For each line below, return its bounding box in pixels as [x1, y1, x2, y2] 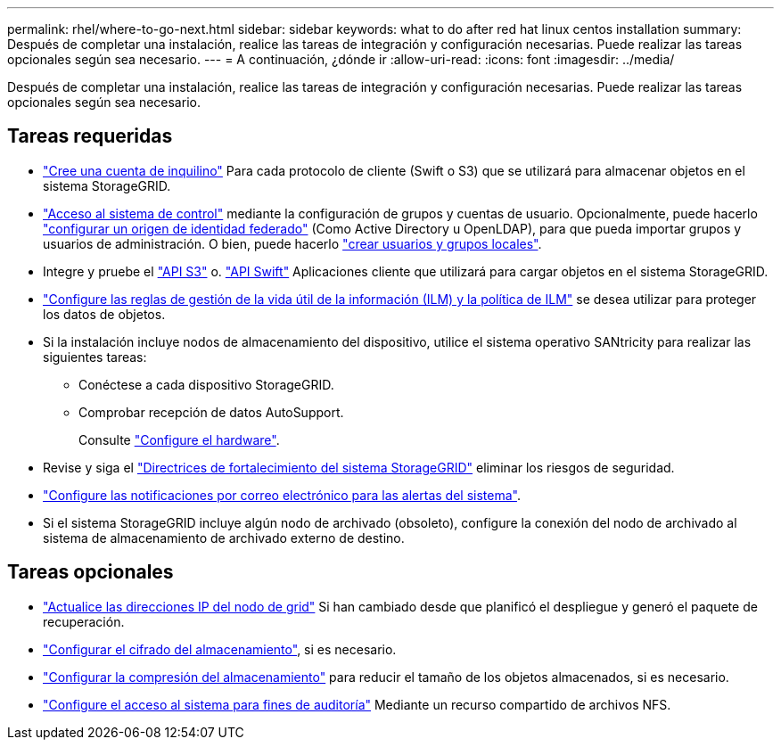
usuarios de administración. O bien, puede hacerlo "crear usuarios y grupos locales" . [43, 235, 542, 251]
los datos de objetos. [43, 306, 166, 322]
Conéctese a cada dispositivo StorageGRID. [78, 376, 334, 392]
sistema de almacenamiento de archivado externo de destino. [43, 529, 405, 546]
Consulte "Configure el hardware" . [78, 431, 280, 447]
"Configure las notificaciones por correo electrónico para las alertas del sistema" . [43, 487, 521, 503]
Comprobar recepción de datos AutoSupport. [78, 404, 344, 420]
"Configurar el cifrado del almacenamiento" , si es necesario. [43, 641, 397, 657]
